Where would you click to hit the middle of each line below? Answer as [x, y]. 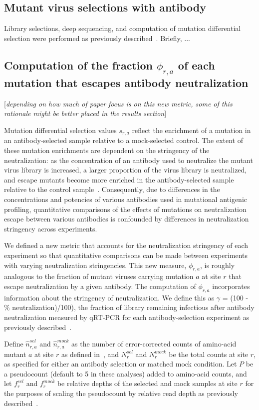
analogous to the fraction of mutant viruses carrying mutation [99, 276]
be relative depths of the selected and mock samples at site [147, 383]
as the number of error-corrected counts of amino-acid [154, 344]
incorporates [231, 286]
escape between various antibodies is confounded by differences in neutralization [127, 219]
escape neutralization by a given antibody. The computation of [100, 286]
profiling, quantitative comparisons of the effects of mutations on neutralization [125, 209]
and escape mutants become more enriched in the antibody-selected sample [119, 179]
